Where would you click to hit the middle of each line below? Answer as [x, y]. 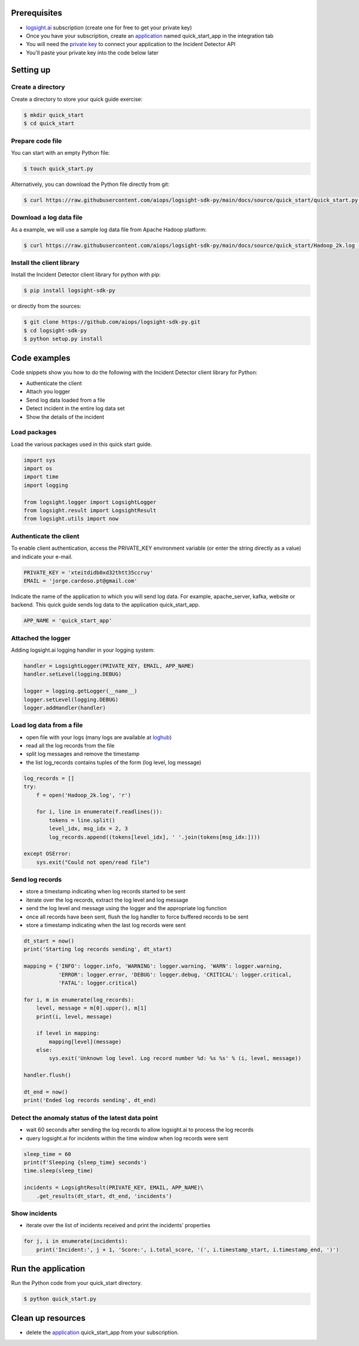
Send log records [36, 880]
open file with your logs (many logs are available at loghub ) [99, 737]
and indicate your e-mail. [42, 556]
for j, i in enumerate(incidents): [76, 1241]
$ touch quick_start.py [59, 168]
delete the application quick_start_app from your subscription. [102, 1332]
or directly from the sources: [46, 306]
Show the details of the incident [65, 417]
